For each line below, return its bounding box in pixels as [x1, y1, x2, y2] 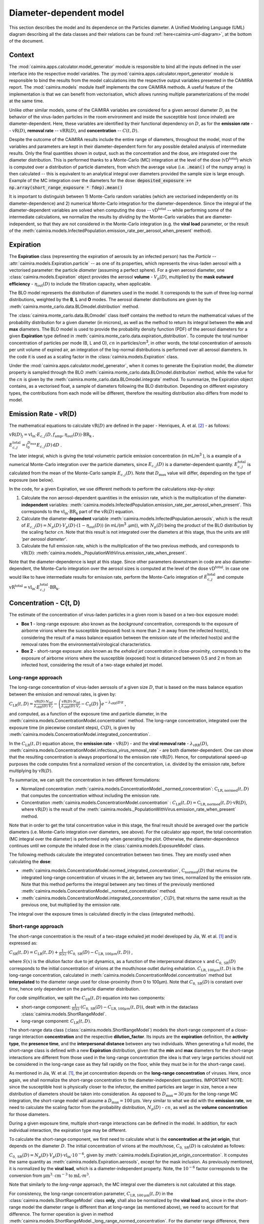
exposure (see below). [9, 477, 54, 483]
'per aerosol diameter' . [21, 536, 68, 542]
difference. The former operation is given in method [9, 1211, 113, 1217]
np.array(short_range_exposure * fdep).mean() [9, 185, 123, 190]
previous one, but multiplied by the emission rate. [21, 902, 121, 908]
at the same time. [9, 98, 44, 104]
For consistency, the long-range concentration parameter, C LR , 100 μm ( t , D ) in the [9, 1190, 174, 1198]
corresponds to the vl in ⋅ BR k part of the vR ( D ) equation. [21, 509, 134, 516]
